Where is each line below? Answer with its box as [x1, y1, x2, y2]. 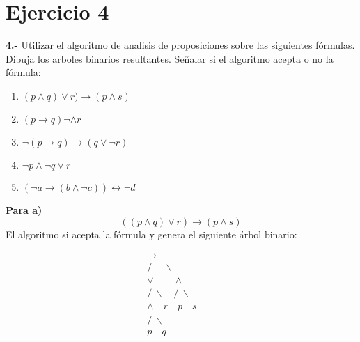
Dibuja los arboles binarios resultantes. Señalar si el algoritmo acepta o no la [6, 51, 334, 65]
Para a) [6, 202, 42, 217]
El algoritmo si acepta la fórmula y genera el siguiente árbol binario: [6, 226, 297, 241]
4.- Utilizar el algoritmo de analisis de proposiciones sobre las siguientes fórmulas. [6, 38, 355, 52]
